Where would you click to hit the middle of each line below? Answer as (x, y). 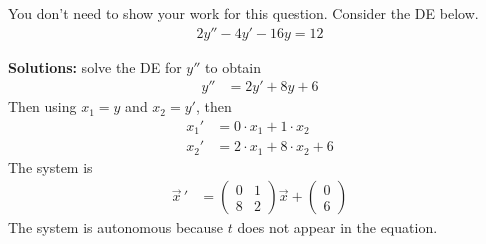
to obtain (233, 66)
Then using (42, 106)
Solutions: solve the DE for (95, 66)
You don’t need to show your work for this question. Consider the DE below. (243, 13)
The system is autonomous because (116, 227)
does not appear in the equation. (337, 227)
